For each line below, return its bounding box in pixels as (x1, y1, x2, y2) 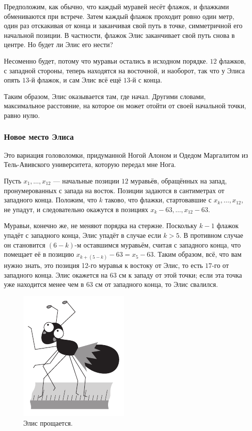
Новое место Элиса (4, 131, 74, 143)
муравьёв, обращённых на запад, (130, 175, 227, 185)
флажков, (219, 55, 246, 66)
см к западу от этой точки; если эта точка (119, 269, 242, 280)
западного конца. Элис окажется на (4, 269, 108, 280)
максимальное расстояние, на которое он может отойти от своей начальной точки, (4, 100, 246, 111)
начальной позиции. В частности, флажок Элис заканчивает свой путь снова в (4, 30, 235, 40)
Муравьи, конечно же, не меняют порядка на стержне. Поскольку (4, 220, 197, 231)
